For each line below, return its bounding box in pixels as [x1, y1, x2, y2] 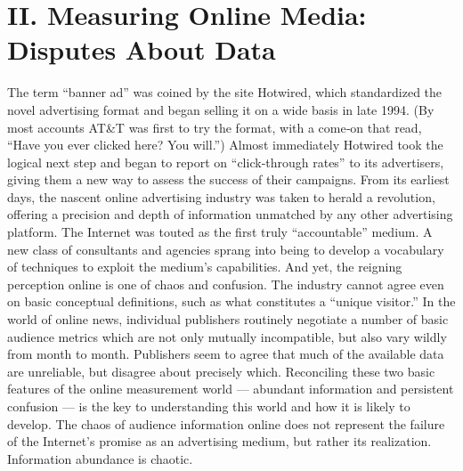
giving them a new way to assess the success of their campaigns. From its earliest [7, 170, 450, 189]
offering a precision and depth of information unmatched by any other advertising [7, 205, 453, 223]
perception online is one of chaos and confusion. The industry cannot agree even [7, 274, 444, 293]
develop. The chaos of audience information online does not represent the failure [7, 414, 445, 433]
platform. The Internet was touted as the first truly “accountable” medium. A [7, 223, 433, 241]
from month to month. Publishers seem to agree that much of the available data [7, 345, 444, 363]
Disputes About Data [7, 31, 276, 68]
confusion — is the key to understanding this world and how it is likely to [7, 397, 410, 415]
